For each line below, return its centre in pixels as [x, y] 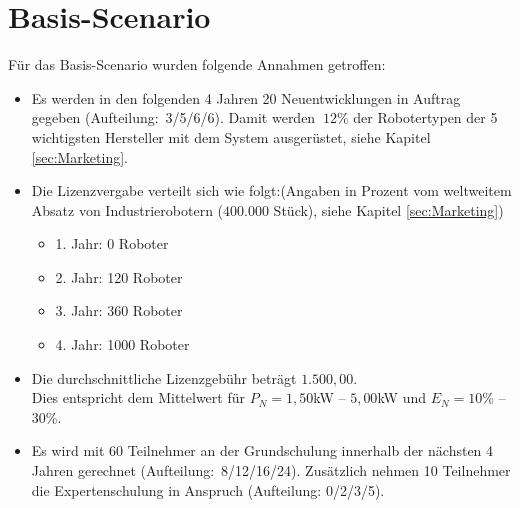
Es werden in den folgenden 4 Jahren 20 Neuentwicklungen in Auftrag [246, 97]
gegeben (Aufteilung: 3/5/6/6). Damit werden [173, 117]
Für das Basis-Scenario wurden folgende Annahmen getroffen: [197, 64]
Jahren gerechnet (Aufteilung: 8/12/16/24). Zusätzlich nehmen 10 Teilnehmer [271, 470]
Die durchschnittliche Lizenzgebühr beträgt [164, 377]
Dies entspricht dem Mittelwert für [138, 397]
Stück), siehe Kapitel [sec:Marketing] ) [388, 209]
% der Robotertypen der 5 [417, 117]
